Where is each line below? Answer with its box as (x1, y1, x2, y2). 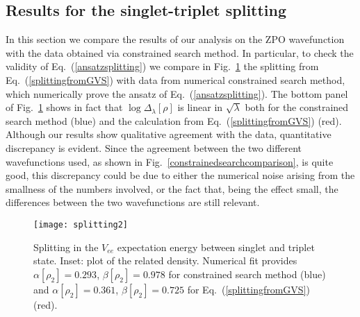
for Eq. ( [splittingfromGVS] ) (187, 282, 310, 296)
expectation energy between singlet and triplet (117, 239, 315, 254)
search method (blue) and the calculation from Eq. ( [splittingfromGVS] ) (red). (6, 113, 342, 128)
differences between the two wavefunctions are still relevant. (6, 195, 260, 209)
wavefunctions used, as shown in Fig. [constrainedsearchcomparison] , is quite (6, 154, 334, 169)
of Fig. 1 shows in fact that (6, 100, 123, 114)
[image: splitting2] (33, 219, 129, 230)
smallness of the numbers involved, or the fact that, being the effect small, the (6, 181, 338, 196)
